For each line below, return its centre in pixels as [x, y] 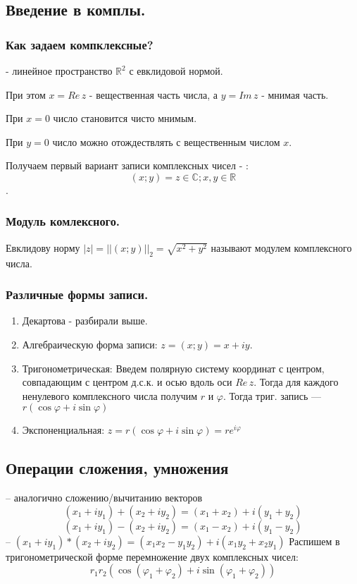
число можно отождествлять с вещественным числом [166, 141]
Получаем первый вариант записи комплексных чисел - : [127, 165]
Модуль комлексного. [63, 221]
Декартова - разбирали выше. [85, 321]
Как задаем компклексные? [80, 44]
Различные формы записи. [77, 294]
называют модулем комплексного [281, 247]
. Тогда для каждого [296, 382]
